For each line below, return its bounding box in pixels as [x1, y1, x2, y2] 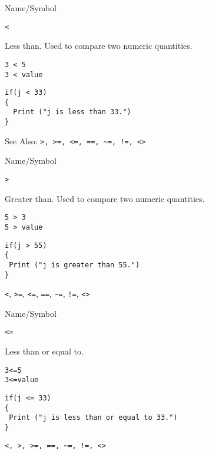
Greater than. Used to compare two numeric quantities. [5, 192, 205, 204]
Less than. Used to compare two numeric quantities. [5, 39, 193, 52]
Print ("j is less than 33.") [13, 108, 131, 117]
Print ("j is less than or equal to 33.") [9, 413, 178, 422]
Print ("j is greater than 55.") [9, 260, 140, 269]
